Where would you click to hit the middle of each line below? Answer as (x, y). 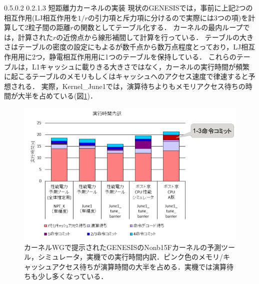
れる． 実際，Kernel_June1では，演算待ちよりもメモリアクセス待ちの (131, 86)
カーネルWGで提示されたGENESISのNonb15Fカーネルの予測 (122, 247)
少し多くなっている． (73, 276)
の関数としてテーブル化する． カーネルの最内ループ (158, 27)
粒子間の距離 (49, 27)
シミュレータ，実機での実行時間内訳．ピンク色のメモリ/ (130, 257)
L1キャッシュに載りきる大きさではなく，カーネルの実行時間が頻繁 (141, 66)
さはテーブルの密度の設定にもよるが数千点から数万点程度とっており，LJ (123, 47)
